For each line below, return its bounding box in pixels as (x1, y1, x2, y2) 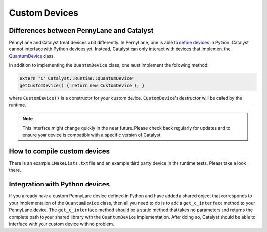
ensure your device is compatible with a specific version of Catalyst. (22, 132, 162, 138)
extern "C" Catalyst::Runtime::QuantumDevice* (19, 76, 134, 81)
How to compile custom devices (9, 147, 110, 155)
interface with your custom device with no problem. (9, 221, 114, 227)
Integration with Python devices (9, 180, 110, 188)
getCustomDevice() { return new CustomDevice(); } (19, 82, 145, 88)
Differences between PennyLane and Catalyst (9, 26, 154, 35)
